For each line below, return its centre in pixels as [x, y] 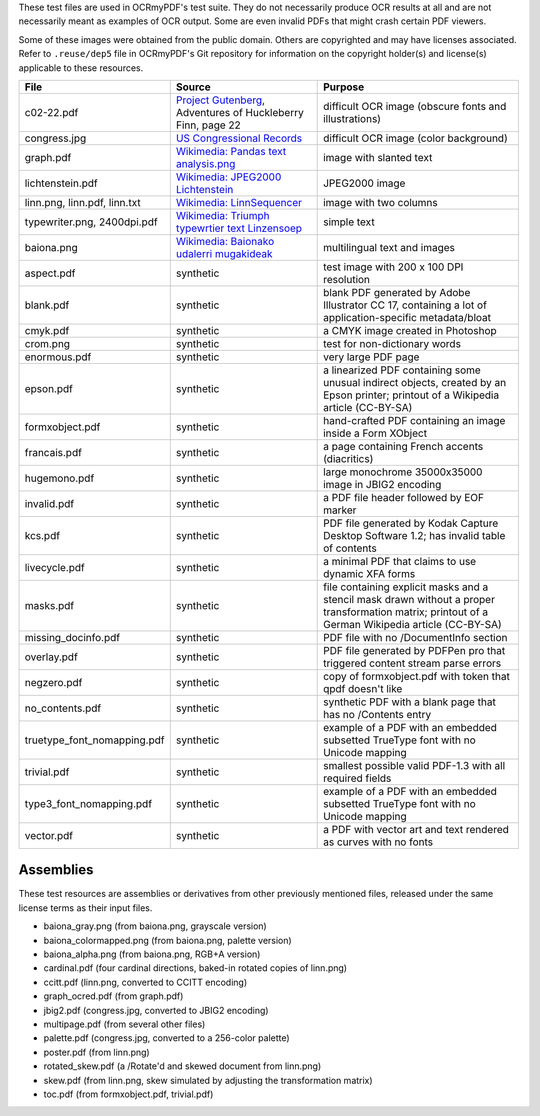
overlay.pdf [51, 657]
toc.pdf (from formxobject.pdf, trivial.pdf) [128, 1094]
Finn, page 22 [208, 125]
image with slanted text [378, 157]
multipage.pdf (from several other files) [124, 1024]
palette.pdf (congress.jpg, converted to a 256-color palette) [166, 1038]
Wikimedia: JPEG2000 [228, 177]
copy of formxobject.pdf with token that [416, 676]
